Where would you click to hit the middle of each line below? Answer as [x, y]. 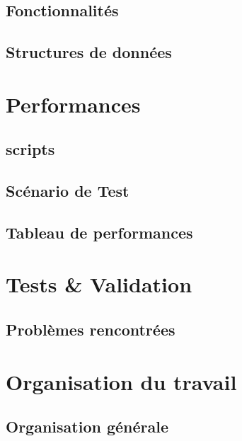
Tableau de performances [99, 232]
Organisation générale [87, 426]
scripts [30, 149]
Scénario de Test [68, 191]
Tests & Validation [99, 284]
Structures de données [89, 52]
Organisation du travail [121, 381]
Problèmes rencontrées [91, 330]
